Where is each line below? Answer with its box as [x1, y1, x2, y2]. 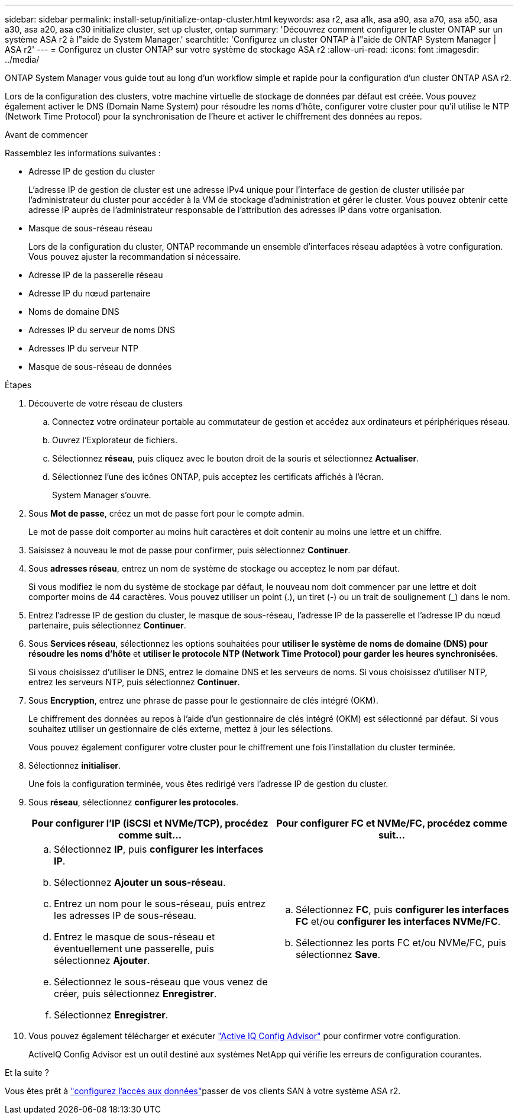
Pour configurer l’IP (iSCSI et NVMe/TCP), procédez [31, 817, 268, 829]
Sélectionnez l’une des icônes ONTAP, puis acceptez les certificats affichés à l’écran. [52, 472, 384, 482]
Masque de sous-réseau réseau [28, 223, 153, 233]
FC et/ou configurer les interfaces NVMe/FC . [296, 915, 501, 927]
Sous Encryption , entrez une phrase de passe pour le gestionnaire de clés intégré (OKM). [28, 695, 378, 705]
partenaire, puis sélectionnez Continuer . [28, 620, 186, 630]
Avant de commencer [5, 130, 88, 140]
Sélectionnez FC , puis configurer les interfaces [296, 904, 509, 915]
